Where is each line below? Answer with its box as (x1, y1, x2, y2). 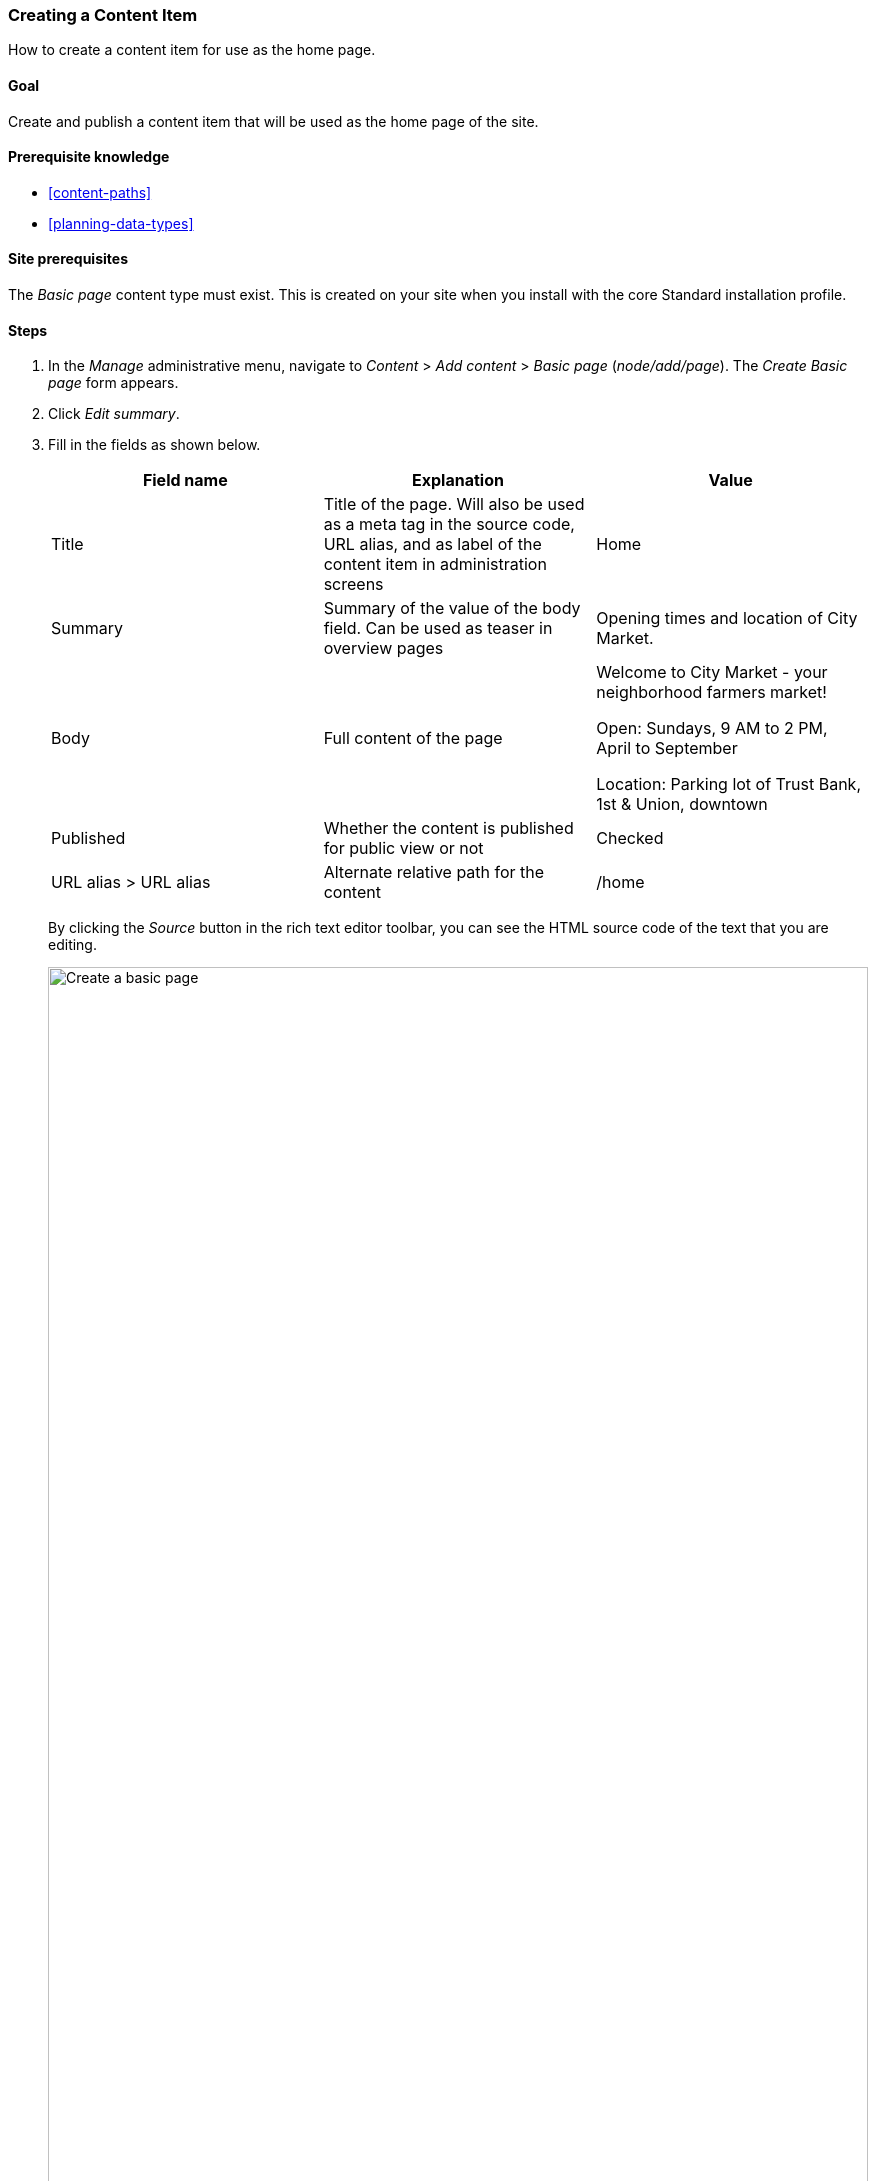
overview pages (323, 638, 444, 659)
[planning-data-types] (48, 214, 194, 232)
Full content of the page (323, 728, 503, 749)
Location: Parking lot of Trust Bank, (596, 774, 861, 795)
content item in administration (323, 554, 547, 575)
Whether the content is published (323, 818, 574, 839)
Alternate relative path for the (323, 862, 545, 883)
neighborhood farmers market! (596, 682, 827, 703)
